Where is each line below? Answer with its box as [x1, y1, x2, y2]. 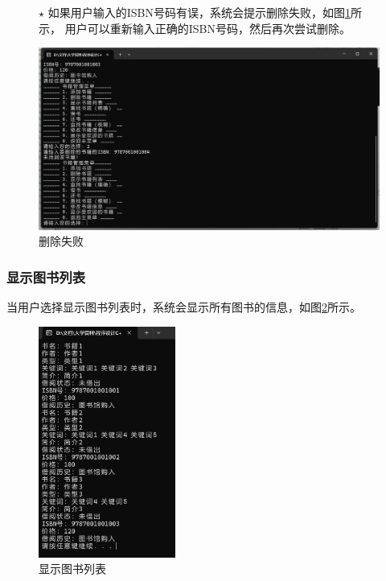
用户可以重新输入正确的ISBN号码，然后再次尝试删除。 [64, 19, 351, 36]
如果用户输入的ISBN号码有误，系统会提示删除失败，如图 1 [47, 4, 351, 20]
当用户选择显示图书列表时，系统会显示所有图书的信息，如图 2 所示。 [6, 299, 361, 315]
